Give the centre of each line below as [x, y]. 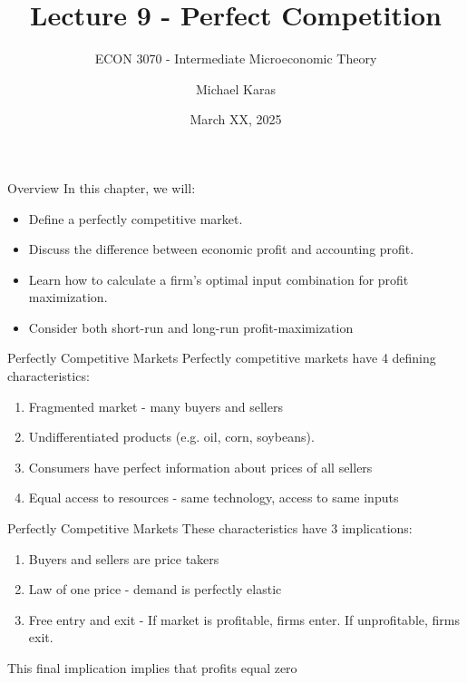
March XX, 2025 [236, 119]
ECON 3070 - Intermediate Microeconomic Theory [236, 59]
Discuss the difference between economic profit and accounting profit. [221, 249]
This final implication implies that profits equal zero [152, 668]
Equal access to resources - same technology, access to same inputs [214, 498]
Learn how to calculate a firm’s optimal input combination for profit [219, 279]
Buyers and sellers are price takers [124, 558]
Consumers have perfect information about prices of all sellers [200, 467]
